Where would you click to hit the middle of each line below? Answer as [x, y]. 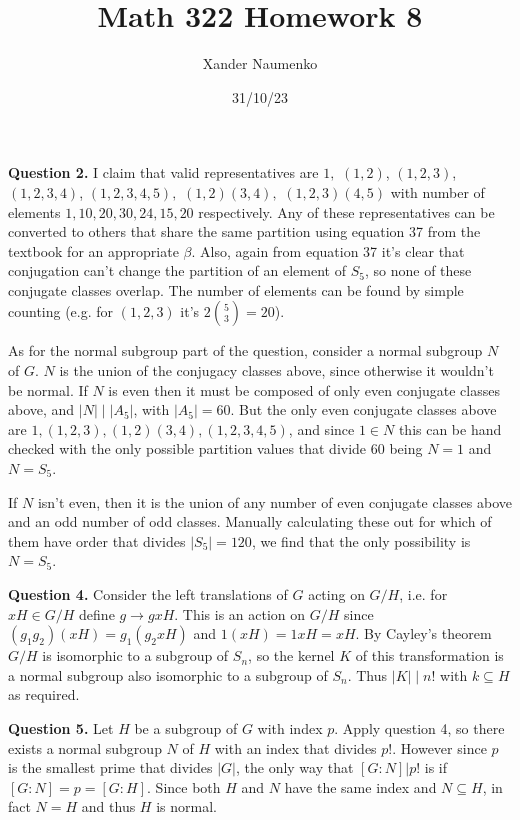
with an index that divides [295, 747]
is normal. [186, 806]
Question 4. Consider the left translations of [148, 594]
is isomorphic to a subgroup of [135, 655]
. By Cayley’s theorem [423, 633]
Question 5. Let [61, 727]
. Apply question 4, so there [419, 727]
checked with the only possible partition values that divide [187, 448]
